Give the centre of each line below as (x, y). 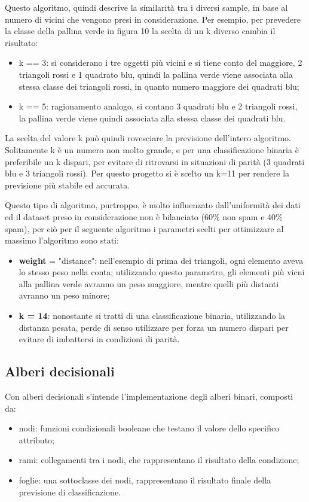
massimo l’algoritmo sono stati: (62, 240)
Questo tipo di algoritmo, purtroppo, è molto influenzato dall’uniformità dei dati (153, 205)
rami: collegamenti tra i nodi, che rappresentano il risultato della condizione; (159, 460)
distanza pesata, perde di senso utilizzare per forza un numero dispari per (154, 327)
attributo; (36, 439)
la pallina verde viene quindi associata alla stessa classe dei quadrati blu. (152, 118)
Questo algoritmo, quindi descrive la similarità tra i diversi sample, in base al (146, 7)
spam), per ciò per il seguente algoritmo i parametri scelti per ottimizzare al (144, 228)
